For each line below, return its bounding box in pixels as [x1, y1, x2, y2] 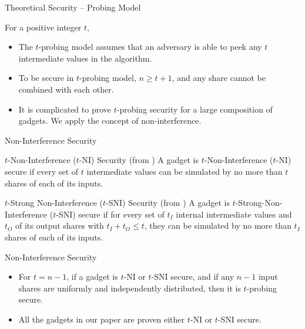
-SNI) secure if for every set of [56, 208, 165, 220]
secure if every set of [5, 165, 79, 177]
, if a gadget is [66, 270, 118, 283]
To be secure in [18, 72, 74, 84]
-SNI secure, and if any [151, 270, 234, 283]
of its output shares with [15, 219, 104, 232]
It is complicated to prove [18, 103, 112, 115]
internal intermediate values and [176, 208, 292, 220]
